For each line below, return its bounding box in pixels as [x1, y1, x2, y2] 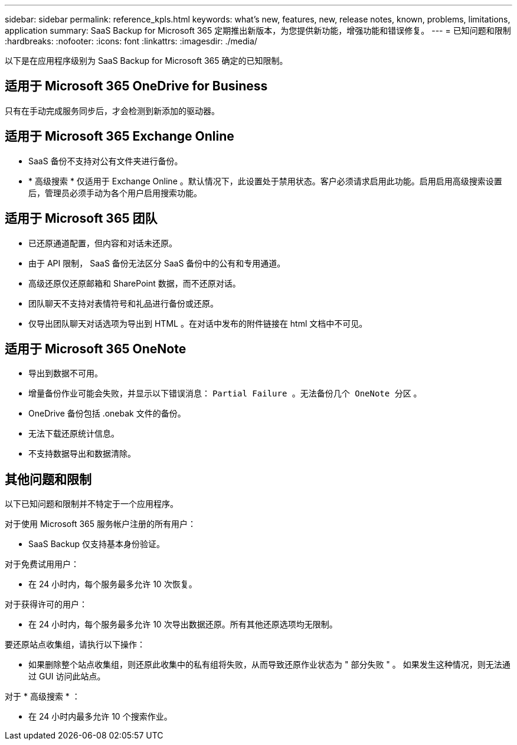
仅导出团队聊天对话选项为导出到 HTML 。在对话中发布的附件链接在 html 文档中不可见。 [28, 318, 368, 328]
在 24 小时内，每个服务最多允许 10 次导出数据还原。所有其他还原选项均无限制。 [28, 619, 338, 630]
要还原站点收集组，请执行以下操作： [5, 639, 145, 650]
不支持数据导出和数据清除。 [28, 448, 136, 459]
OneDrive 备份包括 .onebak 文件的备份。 [28, 408, 186, 419]
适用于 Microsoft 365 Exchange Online [5, 129, 234, 144]
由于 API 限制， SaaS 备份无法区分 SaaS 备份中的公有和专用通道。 [28, 258, 286, 268]
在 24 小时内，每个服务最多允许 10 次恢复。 [28, 579, 197, 590]
